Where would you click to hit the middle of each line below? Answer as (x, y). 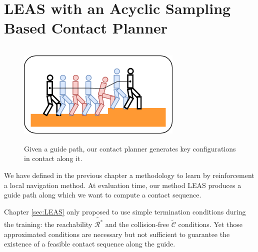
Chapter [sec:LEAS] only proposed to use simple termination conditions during (125, 211)
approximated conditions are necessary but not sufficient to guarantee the (117, 234)
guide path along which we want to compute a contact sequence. (103, 195)
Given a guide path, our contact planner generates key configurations (130, 148)
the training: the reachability (48, 224)
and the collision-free (137, 224)
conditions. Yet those (210, 224)
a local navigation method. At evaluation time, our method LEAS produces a (123, 185)
